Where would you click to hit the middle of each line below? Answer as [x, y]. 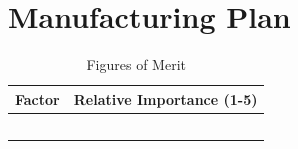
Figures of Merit [136, 64]
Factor [37, 98]
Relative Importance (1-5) [165, 98]
